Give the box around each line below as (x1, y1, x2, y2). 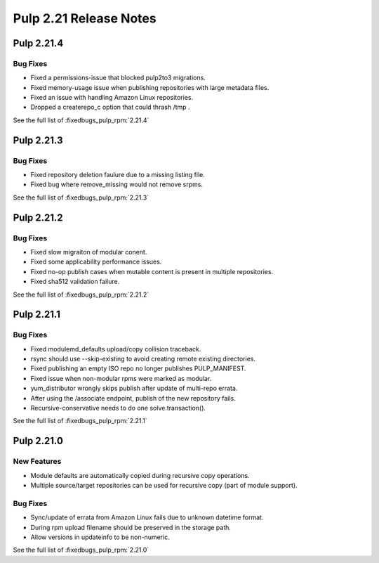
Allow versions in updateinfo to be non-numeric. (30, 533, 170, 541)
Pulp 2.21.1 (13, 309, 61, 321)
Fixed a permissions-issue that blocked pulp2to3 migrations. (30, 74, 206, 82)
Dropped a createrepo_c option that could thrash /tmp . (30, 103, 190, 112)
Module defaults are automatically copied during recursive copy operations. (30, 471, 250, 479)
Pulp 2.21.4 (13, 37, 64, 49)
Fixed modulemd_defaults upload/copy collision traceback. (30, 344, 201, 353)
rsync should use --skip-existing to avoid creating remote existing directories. (30, 355, 256, 363)
